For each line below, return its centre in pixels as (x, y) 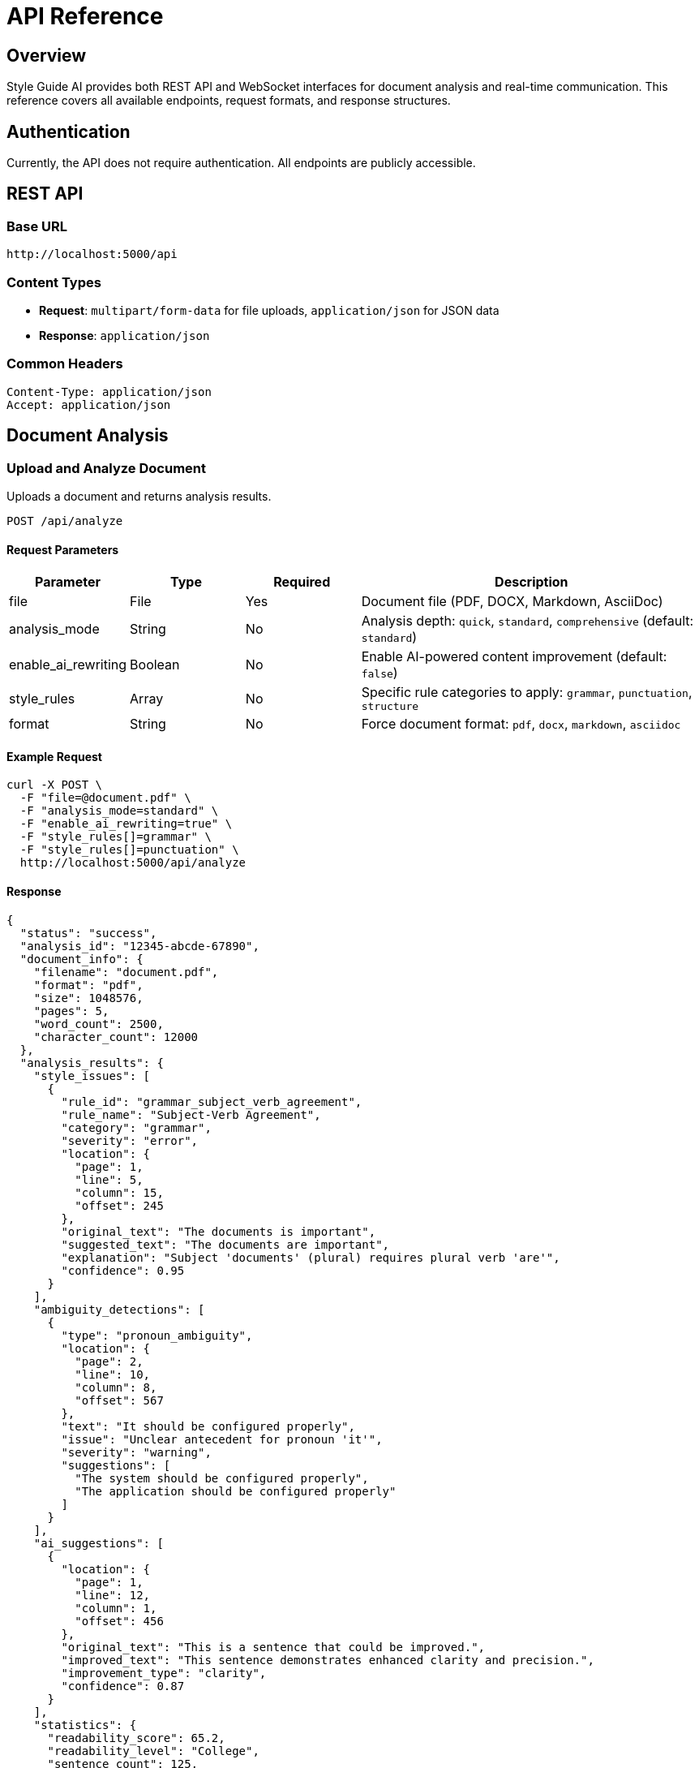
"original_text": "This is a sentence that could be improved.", (273, 1647)
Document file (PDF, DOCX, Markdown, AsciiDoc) (512, 602)
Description (532, 582)
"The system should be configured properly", (222, 1478)
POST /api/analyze (65, 521)
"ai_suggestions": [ (99, 1543)
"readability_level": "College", (153, 1751)
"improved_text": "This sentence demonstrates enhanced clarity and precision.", (328, 1660)
